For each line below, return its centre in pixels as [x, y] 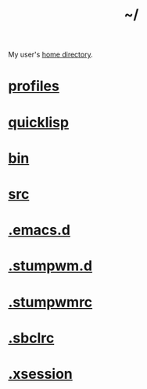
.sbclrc [31, 338]
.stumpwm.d [50, 266]
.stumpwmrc [50, 302]
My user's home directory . [50, 55]
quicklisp [38, 122]
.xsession [40, 374]
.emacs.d [39, 230]
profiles [34, 86]
